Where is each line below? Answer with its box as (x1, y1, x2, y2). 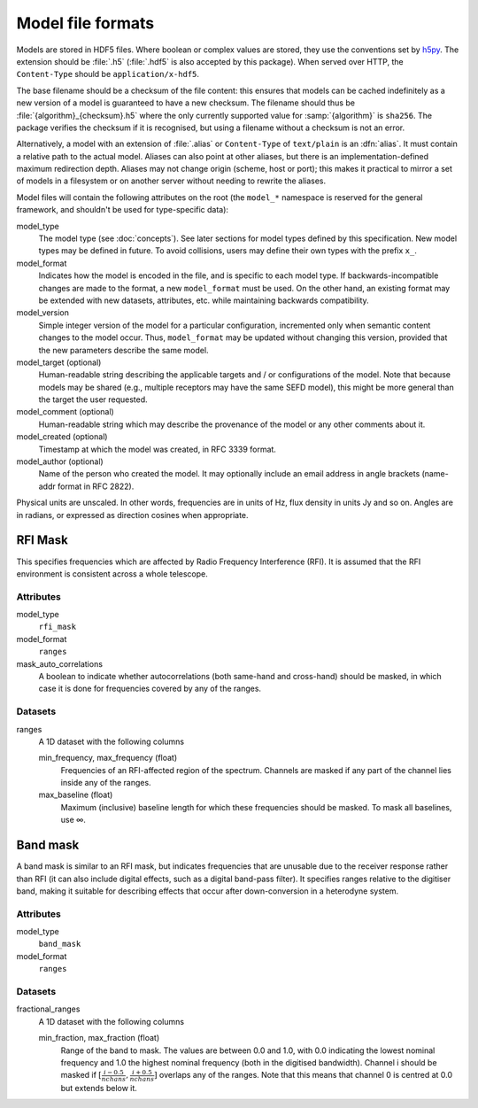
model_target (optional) (16, 357, 102, 368)
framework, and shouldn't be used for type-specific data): (16, 205, 229, 215)
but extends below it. (60, 1083, 137, 1094)
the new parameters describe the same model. (38, 345, 209, 355)
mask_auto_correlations (16, 658, 104, 669)
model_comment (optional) (16, 407, 114, 417)
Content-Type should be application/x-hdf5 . (16, 69, 199, 80)
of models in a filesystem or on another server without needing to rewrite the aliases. (16, 175, 327, 186)
